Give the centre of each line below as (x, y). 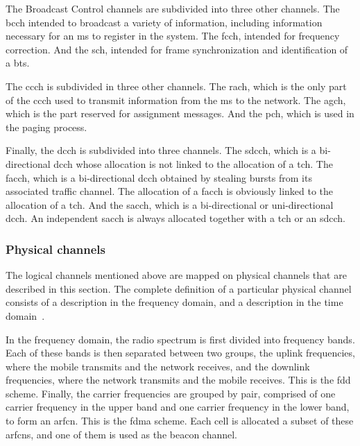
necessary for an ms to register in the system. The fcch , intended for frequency (173, 36)
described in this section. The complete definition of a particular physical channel (179, 288)
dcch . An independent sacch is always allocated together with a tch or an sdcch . (176, 218)
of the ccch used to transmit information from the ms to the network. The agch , (176, 100)
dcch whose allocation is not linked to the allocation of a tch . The (193, 163)
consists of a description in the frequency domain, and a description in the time (174, 302)
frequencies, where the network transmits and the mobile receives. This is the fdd (178, 380)
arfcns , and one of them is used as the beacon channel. (122, 434)
